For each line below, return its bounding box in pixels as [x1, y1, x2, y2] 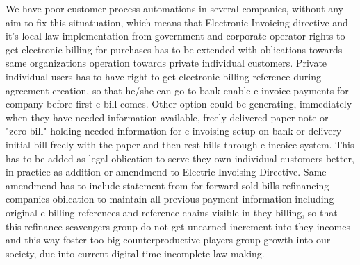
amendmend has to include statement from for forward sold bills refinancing [6, 178, 329, 192]
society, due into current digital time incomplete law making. [6, 246, 265, 260]
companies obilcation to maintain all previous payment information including [6, 191, 334, 206]
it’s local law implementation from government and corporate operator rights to [6, 28, 345, 43]
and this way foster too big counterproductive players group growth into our [6, 232, 331, 247]
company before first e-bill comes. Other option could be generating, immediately [6, 96, 352, 111]
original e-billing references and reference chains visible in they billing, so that [6, 205, 338, 219]
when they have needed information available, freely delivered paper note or [6, 110, 329, 124]
